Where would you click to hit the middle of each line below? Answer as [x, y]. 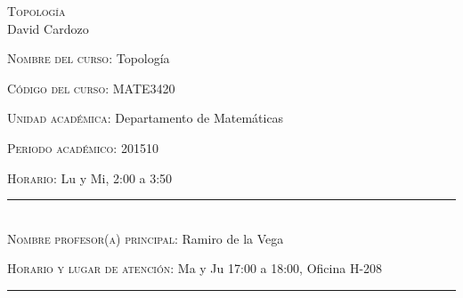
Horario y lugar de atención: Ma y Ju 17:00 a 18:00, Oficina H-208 [195, 268]
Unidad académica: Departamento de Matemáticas [146, 118]
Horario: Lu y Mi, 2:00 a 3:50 [90, 177]
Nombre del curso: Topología [89, 58]
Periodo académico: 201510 [83, 147]
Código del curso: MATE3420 [91, 88]
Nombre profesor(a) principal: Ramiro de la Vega [146, 238]
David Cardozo [48, 28]
